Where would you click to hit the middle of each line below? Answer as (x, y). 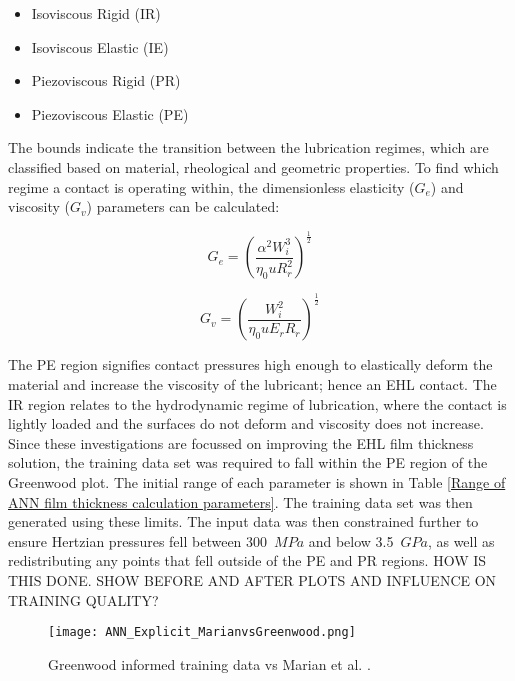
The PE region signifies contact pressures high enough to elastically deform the (250, 364)
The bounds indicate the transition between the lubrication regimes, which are (248, 147)
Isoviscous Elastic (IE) (100, 46)
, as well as (461, 540)
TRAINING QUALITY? (83, 599)
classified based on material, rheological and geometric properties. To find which (253, 166)
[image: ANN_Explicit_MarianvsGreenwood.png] (202, 632)
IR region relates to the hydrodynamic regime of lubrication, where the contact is (257, 403)
